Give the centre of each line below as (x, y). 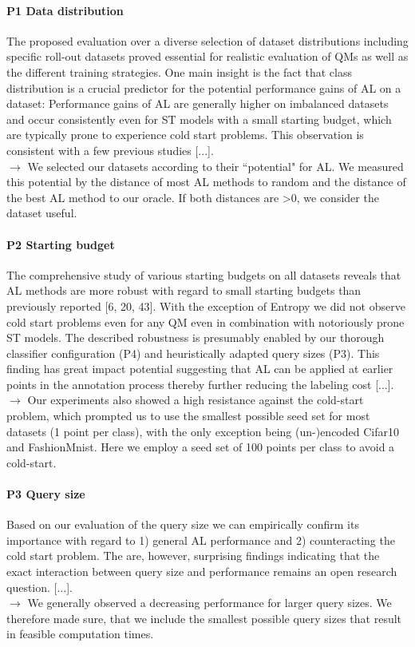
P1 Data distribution (65, 10)
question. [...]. (40, 587)
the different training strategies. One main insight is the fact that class (180, 71)
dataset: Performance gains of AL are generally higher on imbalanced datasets (198, 103)
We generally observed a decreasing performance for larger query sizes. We (209, 603)
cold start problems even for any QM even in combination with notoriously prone (206, 322)
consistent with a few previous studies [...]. (110, 150)
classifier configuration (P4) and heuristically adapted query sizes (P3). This (193, 353)
